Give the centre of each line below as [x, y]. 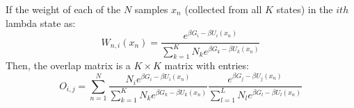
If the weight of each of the [63, 9]
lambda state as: [41, 22]
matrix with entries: [207, 65]
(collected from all [223, 9]
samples [151, 9]
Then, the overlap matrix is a [68, 65]
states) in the [305, 9]
